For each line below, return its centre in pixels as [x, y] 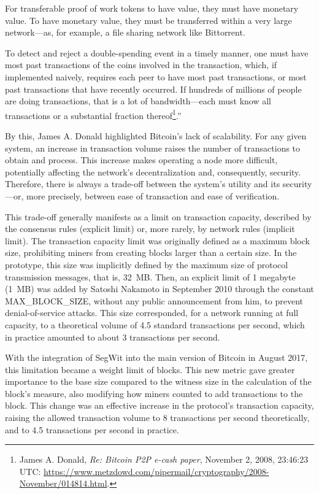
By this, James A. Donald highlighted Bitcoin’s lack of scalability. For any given [156, 136]
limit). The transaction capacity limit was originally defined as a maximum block [157, 240]
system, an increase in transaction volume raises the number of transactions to [153, 148]
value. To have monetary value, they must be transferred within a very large [148, 20]
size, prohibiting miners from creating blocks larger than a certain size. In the [151, 253]
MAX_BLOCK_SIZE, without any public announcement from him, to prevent [154, 300]
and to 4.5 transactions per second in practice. [92, 429]
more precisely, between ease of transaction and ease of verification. [153, 195]
